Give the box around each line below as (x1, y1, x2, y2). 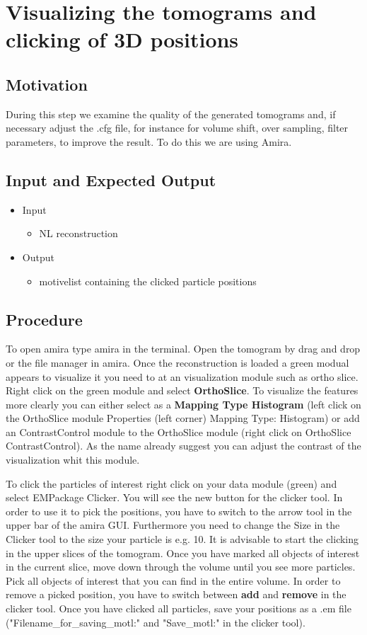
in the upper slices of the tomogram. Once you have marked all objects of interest (6, 545, 360, 560)
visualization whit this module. (6, 452, 140, 467)
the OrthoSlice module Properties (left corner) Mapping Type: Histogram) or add (6, 411, 360, 425)
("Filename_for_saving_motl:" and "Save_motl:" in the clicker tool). (6, 614, 305, 629)
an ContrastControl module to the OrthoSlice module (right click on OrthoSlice (6, 424, 351, 439)
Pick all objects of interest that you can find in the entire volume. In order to (6, 573, 341, 588)
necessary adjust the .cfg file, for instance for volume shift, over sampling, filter (6, 120, 349, 135)
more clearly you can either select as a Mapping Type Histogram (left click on (6, 396, 361, 411)
